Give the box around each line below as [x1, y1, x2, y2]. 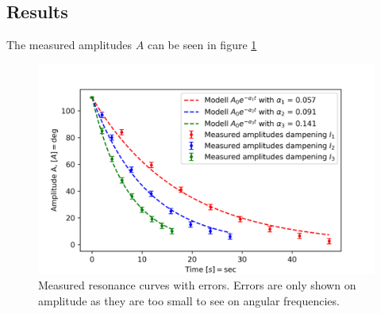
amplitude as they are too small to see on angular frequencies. [38, 292, 340, 308]
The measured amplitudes [6, 36, 133, 53]
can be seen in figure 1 [147, 36, 257, 53]
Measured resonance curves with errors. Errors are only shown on [38, 277, 356, 293]
